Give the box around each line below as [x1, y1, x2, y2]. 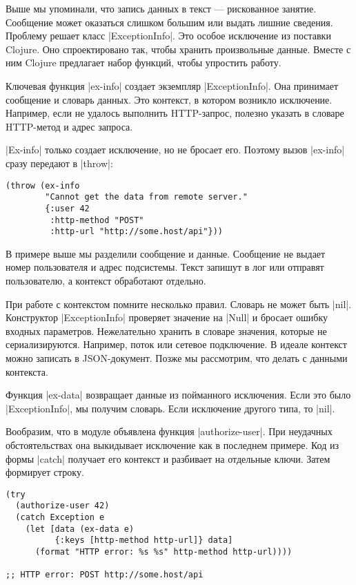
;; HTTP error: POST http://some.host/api [6, 570, 204, 580]
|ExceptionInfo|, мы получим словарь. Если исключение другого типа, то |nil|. [6, 401, 335, 415]
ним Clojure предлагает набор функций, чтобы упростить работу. [6, 55, 281, 70]
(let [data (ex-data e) [25, 524, 135, 534]
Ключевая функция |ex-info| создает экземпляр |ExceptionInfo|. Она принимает [6, 78, 339, 93]
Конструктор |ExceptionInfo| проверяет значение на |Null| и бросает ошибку [6, 310, 328, 325]
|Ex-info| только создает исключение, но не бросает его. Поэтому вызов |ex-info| [6, 142, 345, 157]
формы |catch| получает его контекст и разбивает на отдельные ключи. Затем [6, 451, 330, 466]
